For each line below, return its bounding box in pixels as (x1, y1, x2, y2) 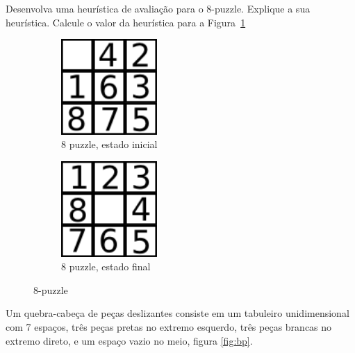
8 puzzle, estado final (61, 259, 151, 274)
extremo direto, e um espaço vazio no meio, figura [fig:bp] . (6, 333, 253, 347)
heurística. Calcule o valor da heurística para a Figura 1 (6, 15, 246, 29)
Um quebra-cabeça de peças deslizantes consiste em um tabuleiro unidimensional (6, 306, 349, 320)
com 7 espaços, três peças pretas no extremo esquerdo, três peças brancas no (6, 319, 332, 334)
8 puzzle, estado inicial (61, 137, 158, 151)
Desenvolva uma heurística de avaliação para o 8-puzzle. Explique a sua (6, 1, 311, 15)
